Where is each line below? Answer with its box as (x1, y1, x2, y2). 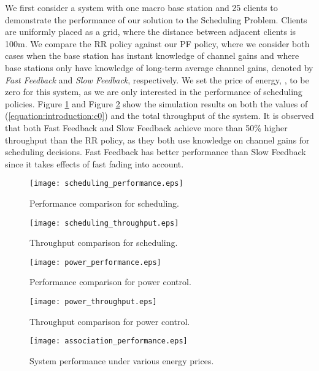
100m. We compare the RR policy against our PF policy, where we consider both (5, 37, 310, 50)
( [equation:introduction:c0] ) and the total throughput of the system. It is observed (5, 109, 314, 122)
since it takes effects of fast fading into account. (5, 157, 184, 170)
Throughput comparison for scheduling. (29, 236, 178, 249)
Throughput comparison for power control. (29, 315, 190, 327)
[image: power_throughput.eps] (29, 297, 157, 307)
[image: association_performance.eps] (29, 337, 188, 346)
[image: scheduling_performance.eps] (29, 179, 183, 188)
